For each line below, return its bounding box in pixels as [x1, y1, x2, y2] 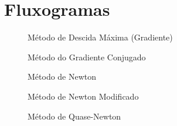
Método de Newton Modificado [28, 90, 139, 102]
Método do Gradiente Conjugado [28, 50, 146, 63]
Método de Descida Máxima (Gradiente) [28, 31, 173, 43]
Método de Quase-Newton [28, 110, 121, 122]
